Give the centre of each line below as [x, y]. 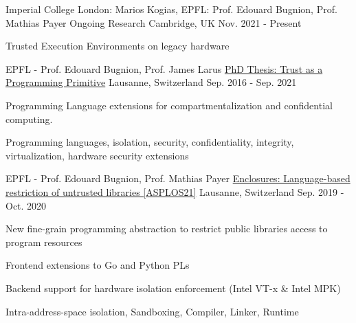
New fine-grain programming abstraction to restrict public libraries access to [167, 229]
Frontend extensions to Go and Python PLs [98, 265]
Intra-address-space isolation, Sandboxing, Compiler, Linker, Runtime [152, 311]
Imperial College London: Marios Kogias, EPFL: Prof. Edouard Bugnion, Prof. [171, 9]
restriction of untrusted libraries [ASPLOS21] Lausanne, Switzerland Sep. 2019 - [175, 191]
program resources [44, 242]
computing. [29, 119]
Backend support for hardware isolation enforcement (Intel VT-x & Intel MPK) [173, 288]
